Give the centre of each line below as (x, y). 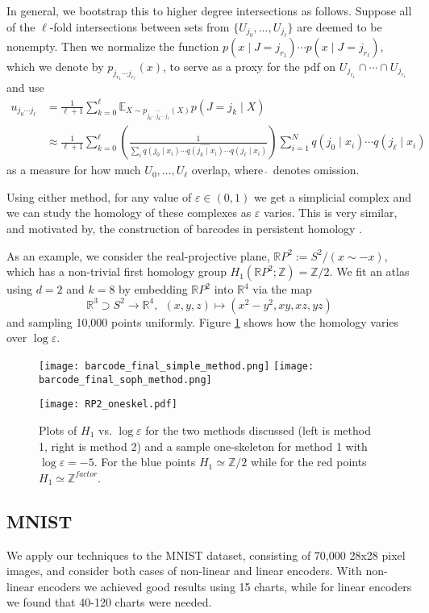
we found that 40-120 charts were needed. (109, 602)
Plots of (58, 430)
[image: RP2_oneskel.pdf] (108, 404)
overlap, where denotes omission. (275, 170)
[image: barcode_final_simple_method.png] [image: (177, 366)
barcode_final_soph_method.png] (125, 379)
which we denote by (55, 66)
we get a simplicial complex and (333, 196)
